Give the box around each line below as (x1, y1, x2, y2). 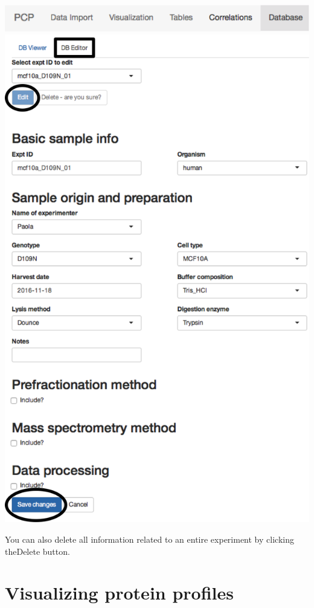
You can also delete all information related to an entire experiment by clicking (5, 533, 294, 546)
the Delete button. (5, 545, 70, 557)
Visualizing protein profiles (5, 580, 234, 605)
